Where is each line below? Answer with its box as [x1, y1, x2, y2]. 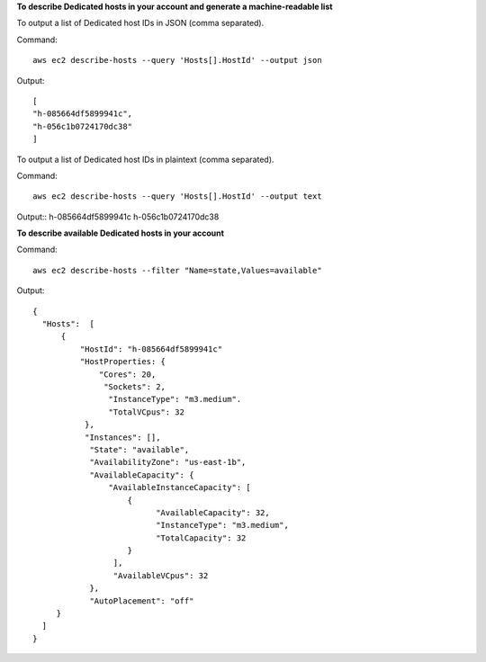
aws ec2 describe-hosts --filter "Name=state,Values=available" [32, 265, 323, 275]
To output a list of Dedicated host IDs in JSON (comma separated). [16, 18, 265, 29]
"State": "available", [89, 444, 190, 454]
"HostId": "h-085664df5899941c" [79, 344, 223, 354]
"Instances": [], [84, 432, 161, 443]
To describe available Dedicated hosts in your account [16, 228, 225, 238]
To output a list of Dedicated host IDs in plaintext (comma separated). [16, 154, 274, 165]
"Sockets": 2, [103, 381, 166, 391]
